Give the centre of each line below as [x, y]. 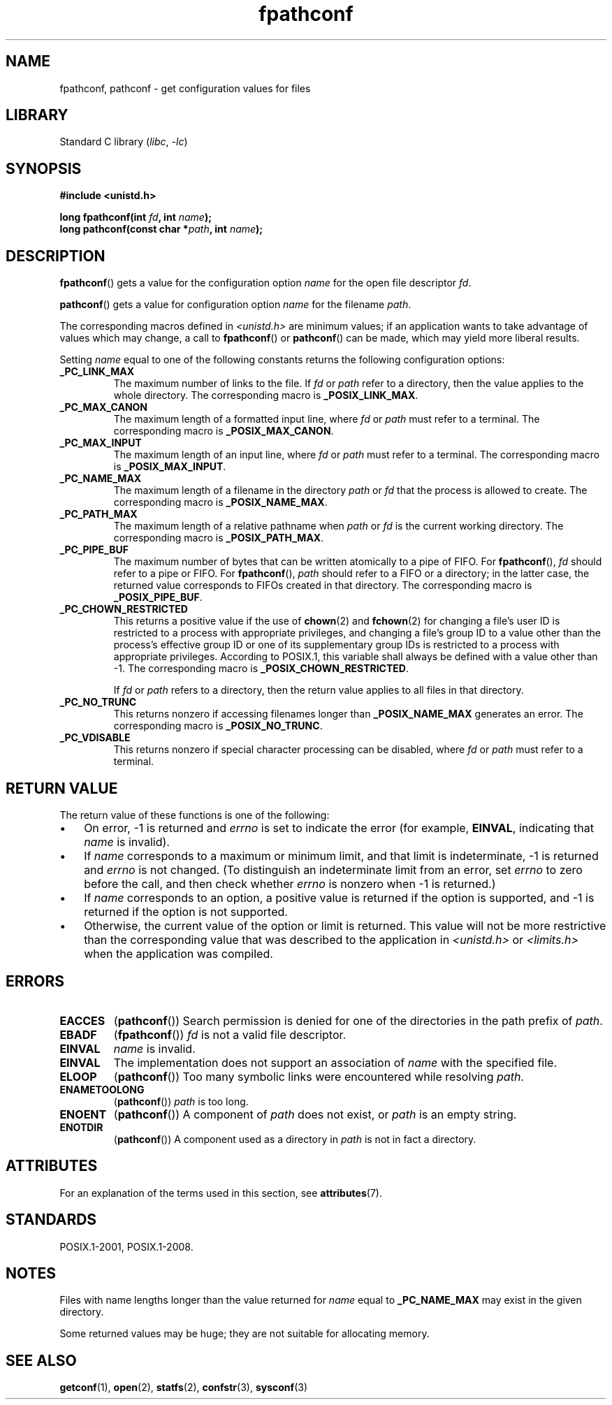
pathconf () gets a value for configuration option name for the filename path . [235, 305]
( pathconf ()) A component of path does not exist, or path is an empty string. [315, 1114]
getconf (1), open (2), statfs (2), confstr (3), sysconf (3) [183, 1388]
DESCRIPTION [56, 256]
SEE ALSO [41, 1360]
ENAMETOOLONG [102, 1089]
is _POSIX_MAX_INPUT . [170, 467]
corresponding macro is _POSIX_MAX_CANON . [224, 431]
